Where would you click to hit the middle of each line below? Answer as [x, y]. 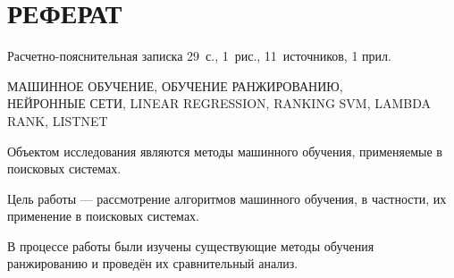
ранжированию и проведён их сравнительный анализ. [153, 263]
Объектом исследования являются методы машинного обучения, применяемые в [225, 151]
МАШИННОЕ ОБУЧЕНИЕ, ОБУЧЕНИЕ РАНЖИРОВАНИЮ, [175, 85]
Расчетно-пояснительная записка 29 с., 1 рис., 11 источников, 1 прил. [199, 56]
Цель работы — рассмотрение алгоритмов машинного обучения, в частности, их [227, 198]
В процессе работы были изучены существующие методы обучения [191, 245]
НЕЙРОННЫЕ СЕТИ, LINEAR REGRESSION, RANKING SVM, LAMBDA [219, 103]
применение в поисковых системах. [103, 216]
